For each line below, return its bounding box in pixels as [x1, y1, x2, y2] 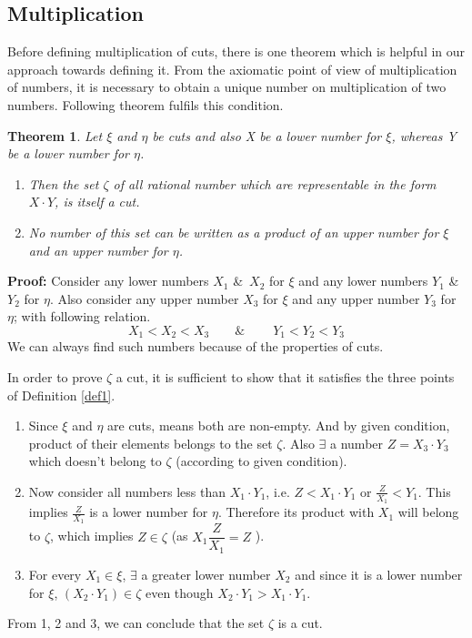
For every [28, 564, 82, 583]
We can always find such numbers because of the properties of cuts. [7, 337, 384, 356]
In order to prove [7, 367, 103, 386]
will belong [397, 502, 459, 522]
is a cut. [277, 613, 323, 633]
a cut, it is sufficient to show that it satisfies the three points [115, 367, 455, 386]
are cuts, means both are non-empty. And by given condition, [107, 416, 450, 435]
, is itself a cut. [55, 192, 140, 211]
